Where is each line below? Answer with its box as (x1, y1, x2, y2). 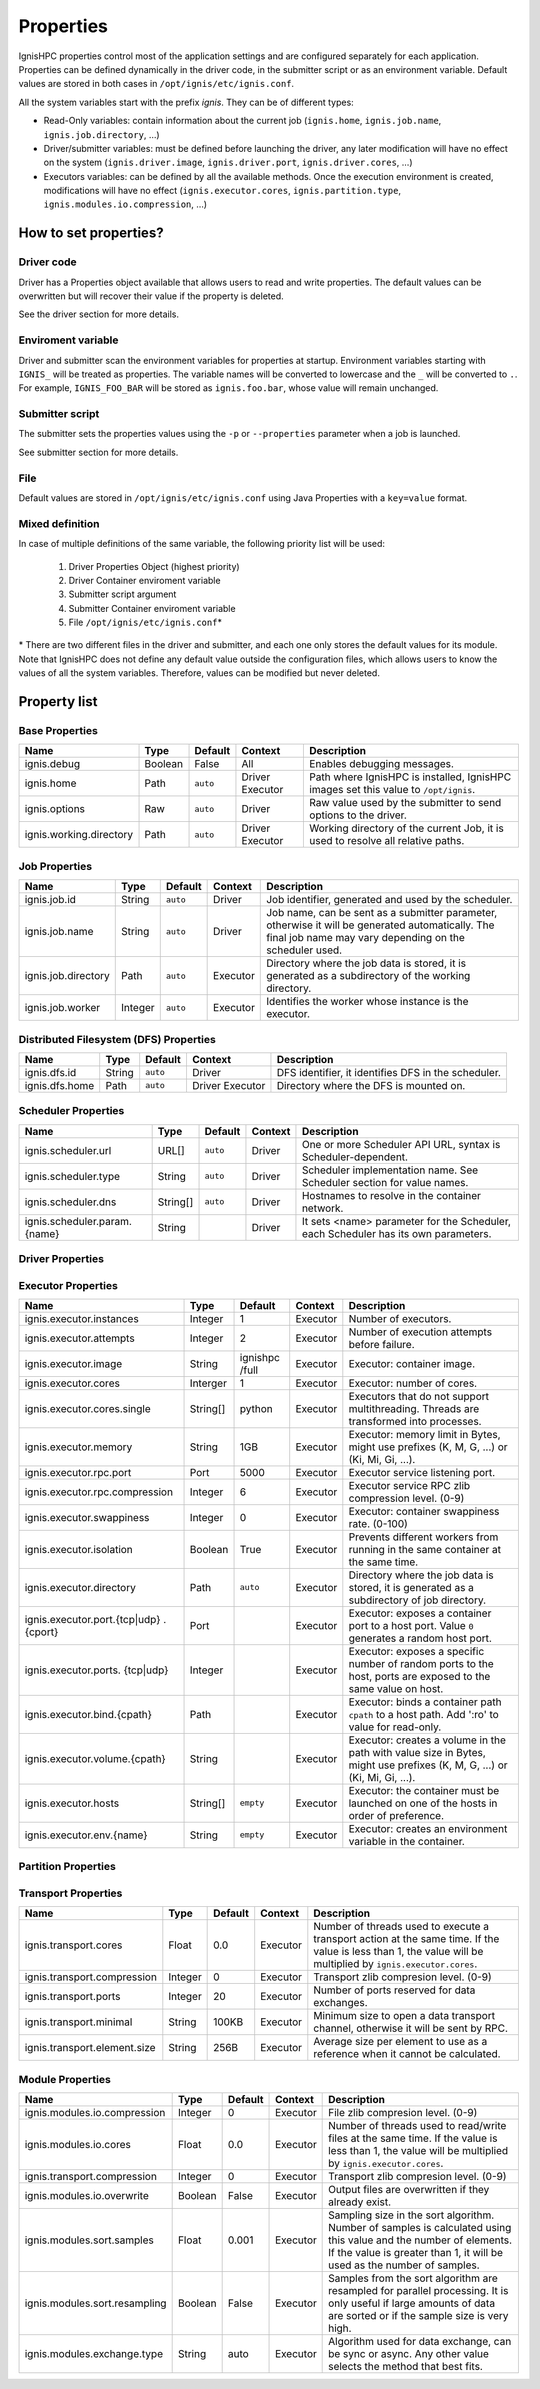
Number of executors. (348, 1311, 452, 1325)
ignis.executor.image (24, 1356, 123, 1370)
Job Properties (18, 859, 93, 873)
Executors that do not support (348, 1389, 490, 1403)
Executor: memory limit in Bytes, (348, 1427, 501, 1441)
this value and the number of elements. (328, 2233, 513, 2247)
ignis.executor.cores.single (24, 1401, 152, 1415)
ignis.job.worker (24, 1001, 101, 1015)
